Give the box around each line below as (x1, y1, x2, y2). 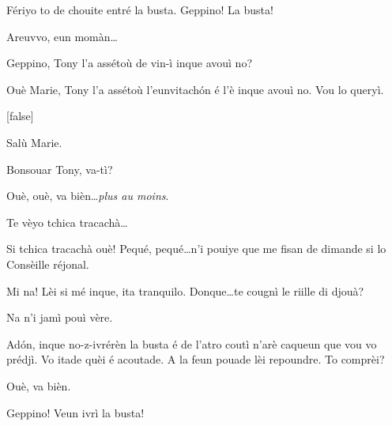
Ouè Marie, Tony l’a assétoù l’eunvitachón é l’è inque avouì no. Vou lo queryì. (6, 81, 384, 97)
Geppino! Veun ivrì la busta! (6, 404, 145, 420)
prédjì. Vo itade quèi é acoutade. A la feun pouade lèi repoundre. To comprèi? (6, 351, 385, 368)
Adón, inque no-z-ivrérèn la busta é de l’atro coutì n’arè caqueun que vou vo (6, 335, 377, 352)
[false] (6, 107, 34, 124)
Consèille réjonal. (6, 255, 89, 272)
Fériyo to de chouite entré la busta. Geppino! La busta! (6, 2, 273, 17)
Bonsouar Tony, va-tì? (6, 160, 113, 177)
